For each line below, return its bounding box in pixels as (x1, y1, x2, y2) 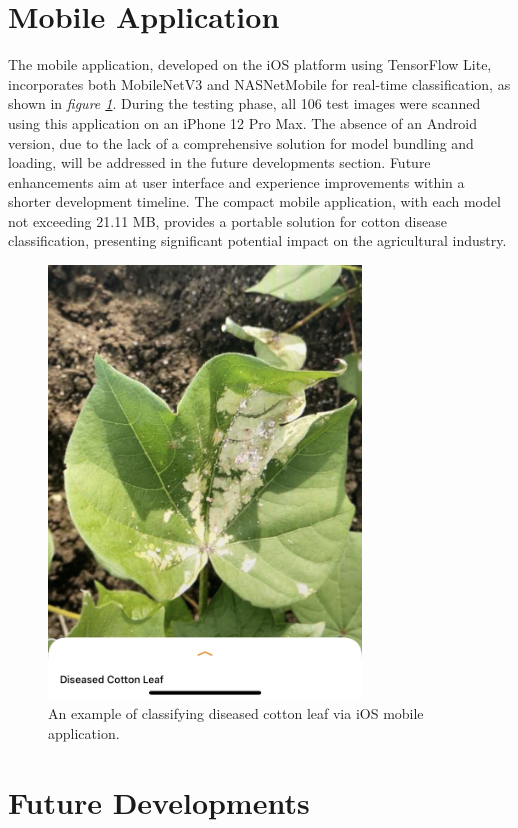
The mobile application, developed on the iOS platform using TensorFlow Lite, (8, 54, 492, 75)
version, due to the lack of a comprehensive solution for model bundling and (8, 132, 474, 153)
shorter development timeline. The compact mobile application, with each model (8, 191, 501, 212)
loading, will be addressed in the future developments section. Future (8, 152, 431, 173)
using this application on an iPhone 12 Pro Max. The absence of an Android (8, 112, 477, 133)
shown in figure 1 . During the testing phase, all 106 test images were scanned (8, 93, 481, 114)
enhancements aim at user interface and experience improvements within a (8, 171, 465, 192)
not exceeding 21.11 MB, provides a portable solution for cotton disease (8, 210, 447, 231)
